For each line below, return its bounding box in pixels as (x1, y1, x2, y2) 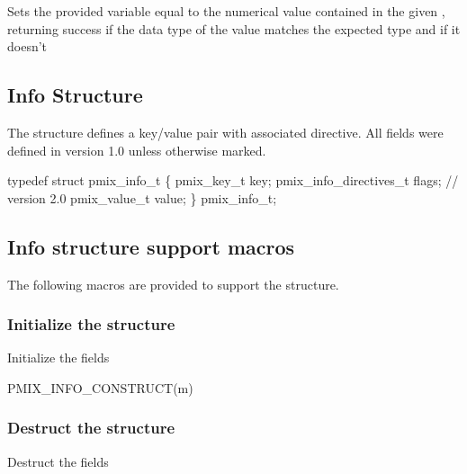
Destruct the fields (7, 452, 109, 470)
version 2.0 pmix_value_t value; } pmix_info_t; (7, 188, 277, 207)
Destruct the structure (7, 416, 175, 439)
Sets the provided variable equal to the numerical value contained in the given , (7, 2, 445, 20)
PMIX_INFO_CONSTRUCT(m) (7, 378, 193, 397)
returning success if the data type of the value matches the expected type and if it (7, 19, 461, 38)
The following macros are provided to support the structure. (7, 274, 339, 293)
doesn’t (7, 37, 48, 56)
